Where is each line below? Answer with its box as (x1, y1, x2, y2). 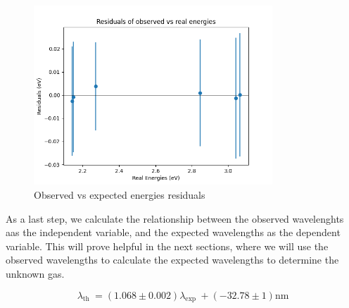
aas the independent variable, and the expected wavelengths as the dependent (6, 225, 341, 240)
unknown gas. (6, 266, 65, 281)
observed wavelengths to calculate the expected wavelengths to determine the (6, 252, 339, 267)
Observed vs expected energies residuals (34, 187, 205, 202)
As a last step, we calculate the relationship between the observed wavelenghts (6, 211, 344, 226)
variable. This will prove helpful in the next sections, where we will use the (6, 238, 329, 253)
